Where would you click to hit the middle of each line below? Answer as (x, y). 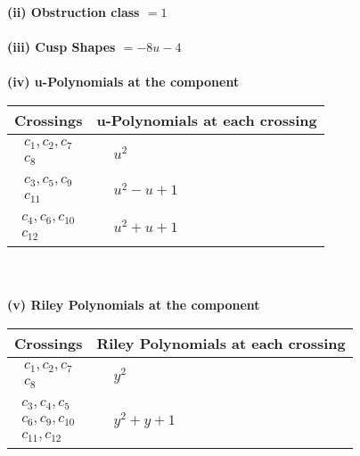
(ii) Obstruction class (74, 12)
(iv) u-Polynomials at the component (123, 82)
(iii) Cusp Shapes (61, 47)
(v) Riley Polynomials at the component (134, 305)
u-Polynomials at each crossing (207, 120)
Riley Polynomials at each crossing (221, 343)
